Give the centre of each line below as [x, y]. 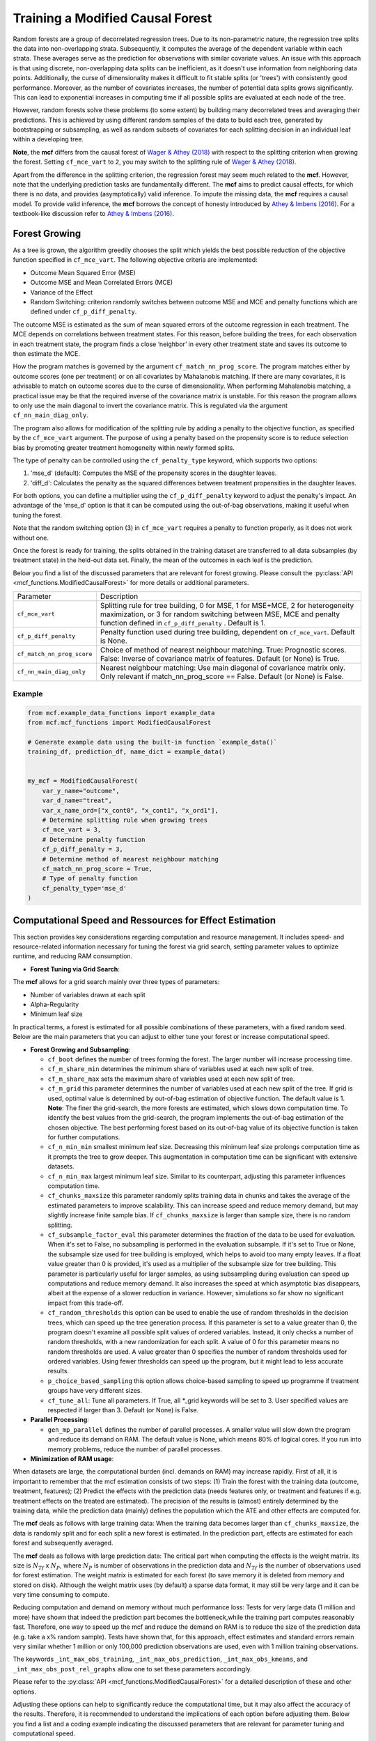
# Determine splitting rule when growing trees [125, 820]
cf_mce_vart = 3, [72, 830]
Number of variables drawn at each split [88, 994]
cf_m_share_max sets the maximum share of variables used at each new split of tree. [171, 1079]
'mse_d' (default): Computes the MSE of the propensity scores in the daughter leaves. [154, 473]
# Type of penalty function [90, 879]
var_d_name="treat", [77, 801]
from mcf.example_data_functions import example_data [121, 713]
